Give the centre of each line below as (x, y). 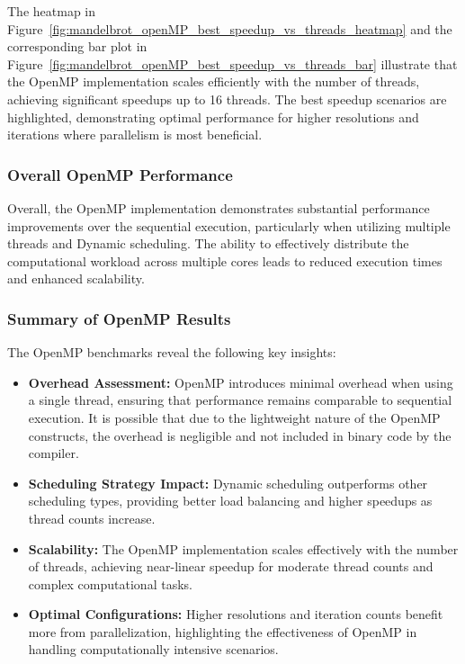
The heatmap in (51, 11)
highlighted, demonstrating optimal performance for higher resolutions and (213, 117)
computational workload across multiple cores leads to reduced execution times (225, 260)
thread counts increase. (92, 518)
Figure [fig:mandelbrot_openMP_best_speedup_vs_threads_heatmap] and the (230, 28)
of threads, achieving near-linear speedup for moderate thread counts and (231, 566)
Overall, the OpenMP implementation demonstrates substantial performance (219, 207)
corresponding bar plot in (77, 46)
